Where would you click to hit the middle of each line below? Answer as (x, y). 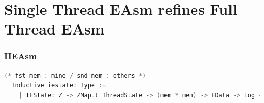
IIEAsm (21, 56)
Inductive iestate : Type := (59, 85)
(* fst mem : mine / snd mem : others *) (75, 75)
